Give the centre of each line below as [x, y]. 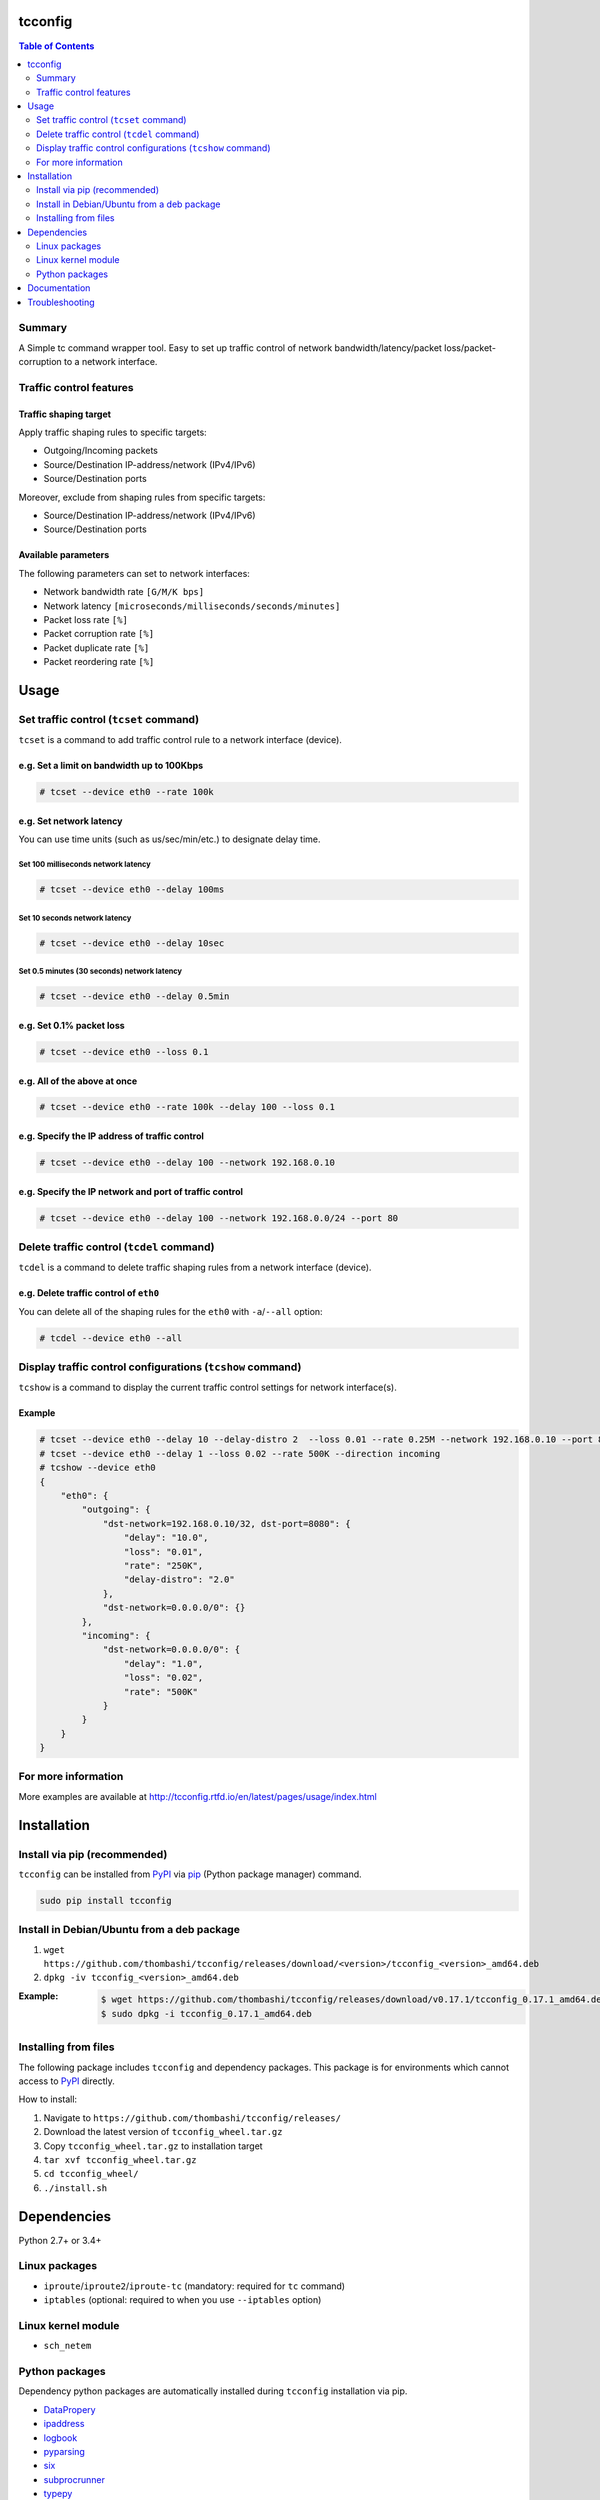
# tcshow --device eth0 [98, 1468]
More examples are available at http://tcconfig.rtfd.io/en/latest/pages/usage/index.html [197, 1796]
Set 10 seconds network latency [75, 918]
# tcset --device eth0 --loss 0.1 [124, 1051]
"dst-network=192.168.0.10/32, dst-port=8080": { [226, 1523]
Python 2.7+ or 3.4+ [60, 2240]
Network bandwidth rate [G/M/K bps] [124, 592]
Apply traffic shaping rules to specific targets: [112, 432]
